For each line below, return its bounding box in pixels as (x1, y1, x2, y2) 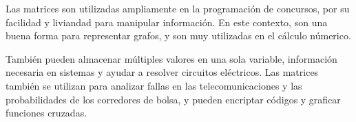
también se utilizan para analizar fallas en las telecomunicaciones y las (6, 78, 302, 92)
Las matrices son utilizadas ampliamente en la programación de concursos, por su (6, 1, 350, 15)
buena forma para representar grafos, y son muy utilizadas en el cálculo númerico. (6, 28, 351, 43)
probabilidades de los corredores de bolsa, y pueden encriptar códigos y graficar (6, 92, 341, 106)
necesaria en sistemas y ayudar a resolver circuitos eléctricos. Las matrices (6, 65, 319, 79)
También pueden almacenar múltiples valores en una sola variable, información (6, 51, 337, 65)
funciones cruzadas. (6, 105, 87, 120)
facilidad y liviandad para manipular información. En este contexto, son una (6, 14, 328, 29)
